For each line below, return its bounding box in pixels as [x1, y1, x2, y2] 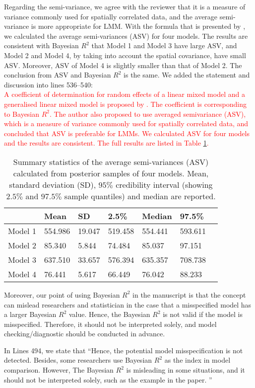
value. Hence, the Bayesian [68, 309, 150, 319]
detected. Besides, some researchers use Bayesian [4, 355, 152, 365]
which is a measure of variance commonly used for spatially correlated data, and [4, 118, 249, 129]
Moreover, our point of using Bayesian [4, 289, 120, 300]
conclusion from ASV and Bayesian [4, 70, 111, 80]
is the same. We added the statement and [124, 70, 250, 80]
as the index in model [164, 355, 231, 365]
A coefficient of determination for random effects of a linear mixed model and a [4, 89, 245, 99]
